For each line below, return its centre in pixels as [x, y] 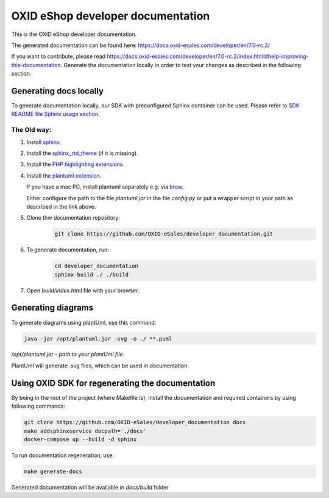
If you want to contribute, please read [58, 56]
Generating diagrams [52, 308]
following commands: [38, 406]
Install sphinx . [44, 142]
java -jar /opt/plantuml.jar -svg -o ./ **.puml [98, 338]
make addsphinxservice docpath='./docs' [85, 431]
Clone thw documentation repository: [73, 218]
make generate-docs [53, 471]
